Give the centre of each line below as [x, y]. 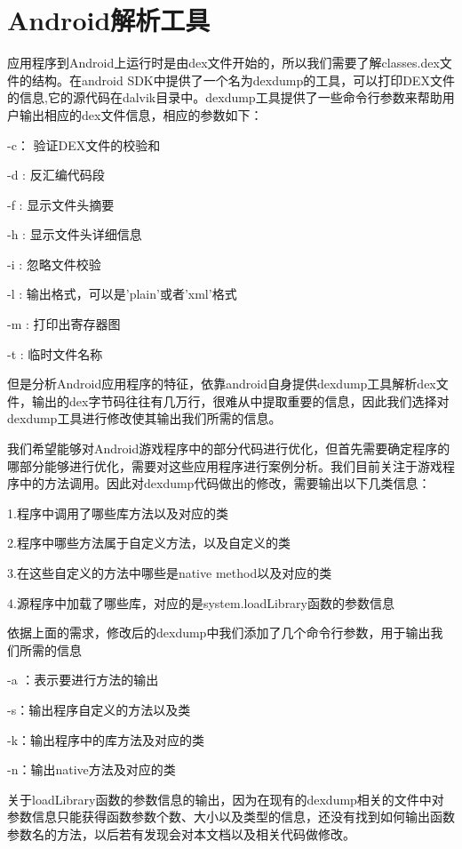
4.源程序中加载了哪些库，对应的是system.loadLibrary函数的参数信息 [201, 602]
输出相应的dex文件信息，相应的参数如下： [141, 114]
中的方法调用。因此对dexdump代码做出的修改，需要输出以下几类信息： [225, 483]
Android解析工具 [109, 20]
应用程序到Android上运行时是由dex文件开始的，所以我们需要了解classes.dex [223, 63]
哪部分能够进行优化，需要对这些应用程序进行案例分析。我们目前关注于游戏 [225, 465]
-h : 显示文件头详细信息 [75, 234]
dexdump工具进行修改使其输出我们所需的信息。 [144, 418]
